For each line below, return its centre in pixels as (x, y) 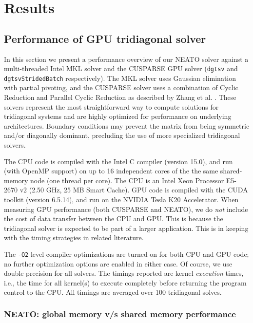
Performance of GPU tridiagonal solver (105, 38)
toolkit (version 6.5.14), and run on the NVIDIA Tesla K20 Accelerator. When (121, 199)
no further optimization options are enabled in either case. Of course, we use (118, 263)
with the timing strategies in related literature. (74, 237)
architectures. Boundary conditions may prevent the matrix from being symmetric (127, 125)
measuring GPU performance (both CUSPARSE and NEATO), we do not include (126, 209)
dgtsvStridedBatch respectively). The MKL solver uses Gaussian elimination (120, 78)
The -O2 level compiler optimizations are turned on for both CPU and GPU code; (126, 254)
